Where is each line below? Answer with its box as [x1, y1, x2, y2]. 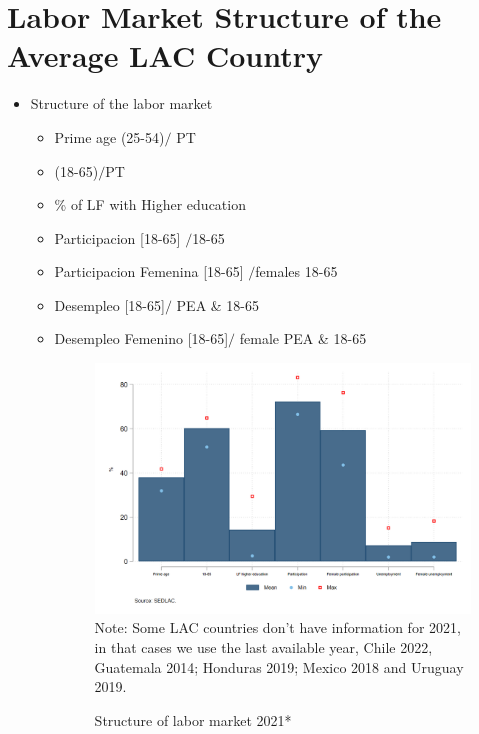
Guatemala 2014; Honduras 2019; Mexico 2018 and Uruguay [94, 656, 464, 677]
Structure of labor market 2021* [94, 709, 292, 730]
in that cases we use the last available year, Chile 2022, [94, 636, 433, 657]
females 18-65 [255, 261, 338, 282]
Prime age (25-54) [54, 126, 165, 147]
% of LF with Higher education [54, 194, 246, 215]
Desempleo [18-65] [54, 294, 165, 315]
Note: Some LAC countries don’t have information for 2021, [94, 617, 461, 638]
